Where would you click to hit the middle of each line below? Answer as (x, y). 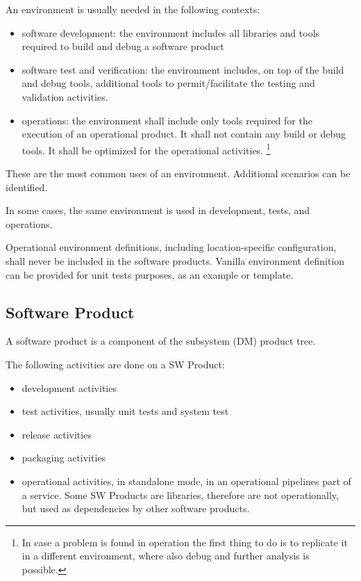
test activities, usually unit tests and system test (125, 411)
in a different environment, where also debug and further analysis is (166, 556)
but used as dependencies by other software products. (136, 508)
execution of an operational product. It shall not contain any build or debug (184, 134)
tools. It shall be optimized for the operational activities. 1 (146, 149)
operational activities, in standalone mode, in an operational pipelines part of (186, 481)
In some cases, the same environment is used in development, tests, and (158, 210)
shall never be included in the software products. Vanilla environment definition (175, 260)
